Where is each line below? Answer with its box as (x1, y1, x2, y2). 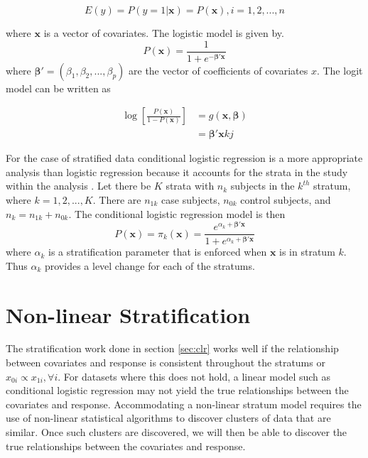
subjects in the (230, 178, 295, 193)
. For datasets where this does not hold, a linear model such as (58, 369, 331, 383)
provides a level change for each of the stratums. (44, 258, 255, 273)
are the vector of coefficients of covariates (129, 62, 308, 77)
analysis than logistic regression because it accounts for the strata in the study (6, 164, 348, 179)
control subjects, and (240, 192, 331, 207)
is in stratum (279, 244, 335, 259)
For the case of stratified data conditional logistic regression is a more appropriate (6, 151, 363, 165)
